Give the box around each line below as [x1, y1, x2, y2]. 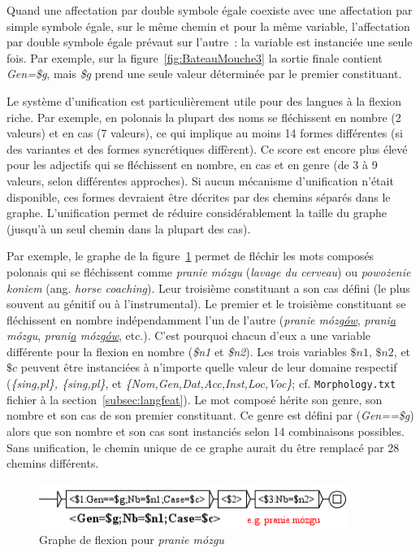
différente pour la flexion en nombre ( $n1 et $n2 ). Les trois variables [6, 342, 347, 359]
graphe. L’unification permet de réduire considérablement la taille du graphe [6, 204, 387, 221]
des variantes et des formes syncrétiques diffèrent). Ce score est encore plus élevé [6, 140, 408, 157]
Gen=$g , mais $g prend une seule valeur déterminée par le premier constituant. [6, 65, 402, 82]
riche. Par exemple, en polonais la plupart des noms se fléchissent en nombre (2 [6, 108, 401, 125]
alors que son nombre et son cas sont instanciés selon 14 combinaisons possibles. [6, 422, 405, 439]
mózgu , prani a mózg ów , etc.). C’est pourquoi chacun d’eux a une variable [6, 327, 371, 344]
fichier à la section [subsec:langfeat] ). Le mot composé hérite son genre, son [6, 390, 383, 407]
